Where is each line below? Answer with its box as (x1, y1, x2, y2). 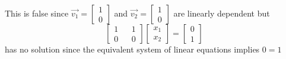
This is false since (5, 7, 69, 19)
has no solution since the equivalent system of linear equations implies (5, 43, 260, 55)
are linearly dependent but (173, 7, 270, 19)
